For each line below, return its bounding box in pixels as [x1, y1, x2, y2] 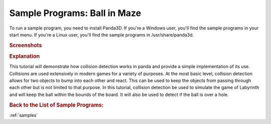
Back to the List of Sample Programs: [9, 101, 104, 108]
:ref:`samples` [9, 112, 38, 118]
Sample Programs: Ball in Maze [9, 7, 142, 18]
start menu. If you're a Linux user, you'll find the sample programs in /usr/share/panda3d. [9, 31, 194, 37]
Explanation [9, 52, 40, 59]
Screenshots [9, 41, 42, 48]
